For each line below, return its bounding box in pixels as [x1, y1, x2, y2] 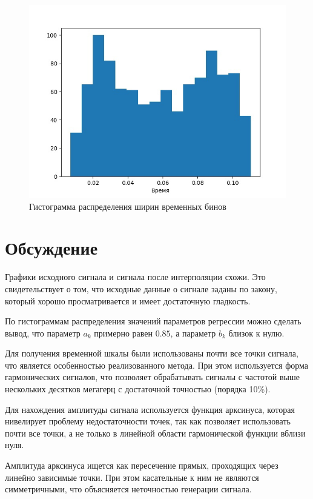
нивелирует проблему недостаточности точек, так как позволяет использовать [5, 415, 291, 427]
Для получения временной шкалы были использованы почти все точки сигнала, [5, 347, 298, 360]
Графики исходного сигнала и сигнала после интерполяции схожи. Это [5, 270, 266, 283]
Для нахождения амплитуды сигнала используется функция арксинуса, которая [5, 403, 295, 415]
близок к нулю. [228, 326, 285, 339]
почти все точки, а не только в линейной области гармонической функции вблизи [5, 426, 306, 439]
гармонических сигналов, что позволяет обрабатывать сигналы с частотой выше [5, 370, 300, 383]
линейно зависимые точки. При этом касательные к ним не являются [5, 471, 259, 483]
